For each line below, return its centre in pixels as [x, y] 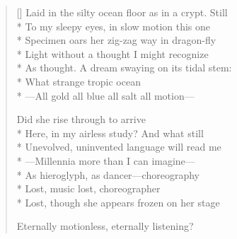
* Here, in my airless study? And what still [110, 133]
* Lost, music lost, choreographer [88, 188]
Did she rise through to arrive [81, 119]
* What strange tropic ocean [79, 81]
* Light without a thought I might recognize [112, 53]
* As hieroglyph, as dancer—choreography [108, 174]
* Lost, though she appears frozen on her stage [118, 202]
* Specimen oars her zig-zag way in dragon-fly [116, 40]
